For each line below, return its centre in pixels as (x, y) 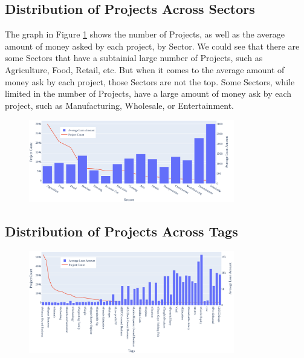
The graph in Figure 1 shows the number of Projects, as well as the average (145, 34)
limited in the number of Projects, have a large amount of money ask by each (148, 93)
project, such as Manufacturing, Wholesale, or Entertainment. (120, 105)
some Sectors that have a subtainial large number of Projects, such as (134, 58)
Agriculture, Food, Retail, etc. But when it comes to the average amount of (145, 69)
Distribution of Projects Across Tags (121, 231)
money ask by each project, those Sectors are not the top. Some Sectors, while (150, 81)
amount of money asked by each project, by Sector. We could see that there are (152, 46)
